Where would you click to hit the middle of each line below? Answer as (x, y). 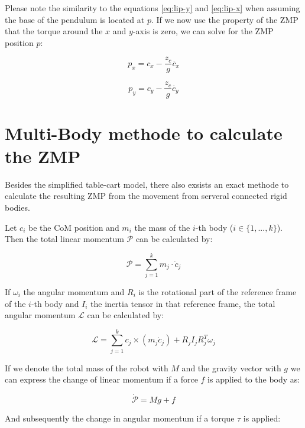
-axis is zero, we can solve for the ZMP (203, 31)
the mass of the (162, 227)
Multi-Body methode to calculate (144, 133)
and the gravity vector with (231, 367)
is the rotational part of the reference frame (218, 291)
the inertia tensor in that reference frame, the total (183, 303)
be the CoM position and (74, 227)
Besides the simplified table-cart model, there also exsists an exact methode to (147, 184)
